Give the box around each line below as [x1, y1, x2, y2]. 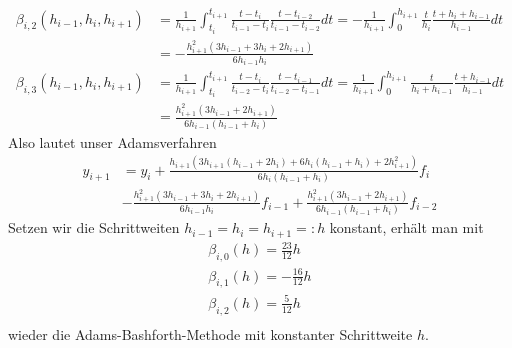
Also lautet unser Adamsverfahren [8, 131, 217, 152]
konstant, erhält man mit [329, 217, 484, 238]
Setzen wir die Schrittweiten [8, 217, 180, 238]
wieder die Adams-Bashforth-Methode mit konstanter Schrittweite [8, 323, 413, 344]
